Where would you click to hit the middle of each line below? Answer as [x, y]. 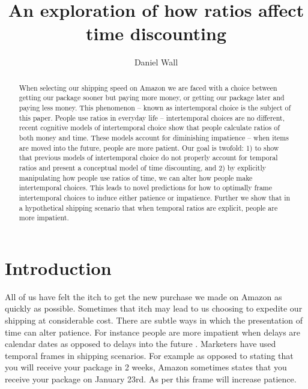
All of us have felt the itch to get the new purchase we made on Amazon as [143, 296]
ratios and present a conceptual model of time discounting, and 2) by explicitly [142, 167]
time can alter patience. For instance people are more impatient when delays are [153, 332]
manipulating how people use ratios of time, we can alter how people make [136, 177]
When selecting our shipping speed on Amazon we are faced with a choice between [148, 87]
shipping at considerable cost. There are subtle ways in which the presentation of [154, 320]
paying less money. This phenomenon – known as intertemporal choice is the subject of [155, 108]
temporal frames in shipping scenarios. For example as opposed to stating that [149, 355]
